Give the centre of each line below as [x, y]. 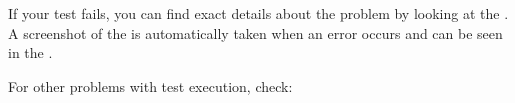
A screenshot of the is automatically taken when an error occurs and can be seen [255, 32]
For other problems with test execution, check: [150, 85]
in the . [30, 52]
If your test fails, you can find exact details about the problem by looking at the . [258, 13]
